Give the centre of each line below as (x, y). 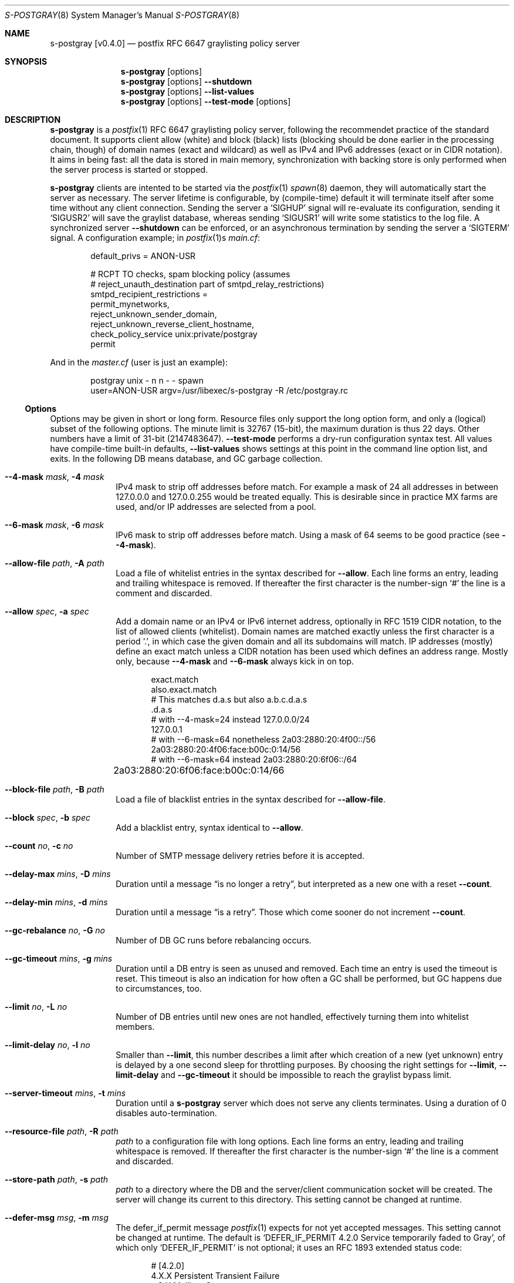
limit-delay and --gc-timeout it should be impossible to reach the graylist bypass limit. (284, 1075)
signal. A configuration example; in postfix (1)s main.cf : (155, 238)
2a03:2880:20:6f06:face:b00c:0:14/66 (199, 770)
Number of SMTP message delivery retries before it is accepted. (240, 856)
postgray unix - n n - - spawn (147, 380)
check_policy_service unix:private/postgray (174, 334)
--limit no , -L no (36, 1007)
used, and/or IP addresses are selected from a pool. (216, 507)
